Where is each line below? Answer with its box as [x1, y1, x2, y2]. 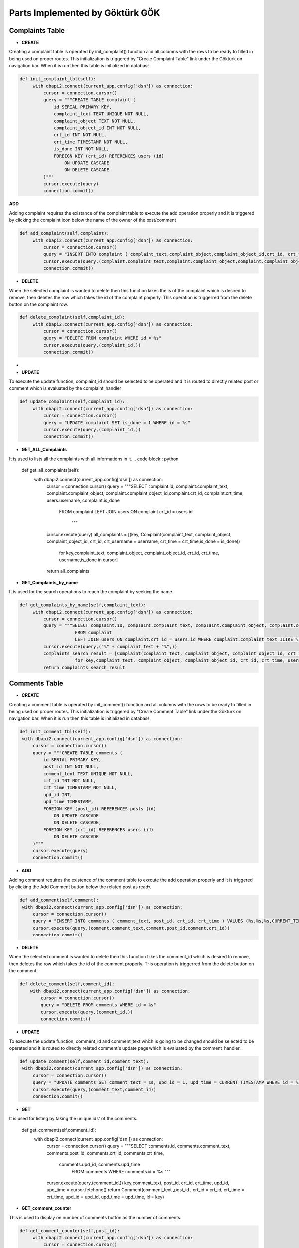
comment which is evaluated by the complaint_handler [9, 385, 122, 391]
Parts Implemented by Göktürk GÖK [9, 7, 160, 18]
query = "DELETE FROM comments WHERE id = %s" [40, 1002, 156, 1008]
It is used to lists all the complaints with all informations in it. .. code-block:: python [9, 456, 179, 462]
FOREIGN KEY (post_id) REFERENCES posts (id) [43, 806, 156, 811]
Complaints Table [9, 26, 65, 35]
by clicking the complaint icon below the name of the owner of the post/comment [9, 217, 176, 223]
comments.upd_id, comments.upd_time [59, 1161, 140, 1168]
